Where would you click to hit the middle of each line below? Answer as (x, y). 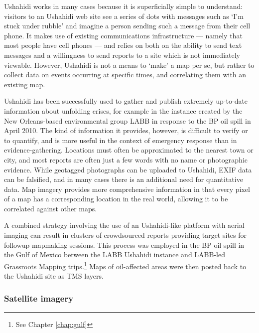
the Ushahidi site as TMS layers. (54, 276)
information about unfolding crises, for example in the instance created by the (123, 110)
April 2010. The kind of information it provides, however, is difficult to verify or (126, 130)
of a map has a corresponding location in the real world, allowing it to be (116, 199)
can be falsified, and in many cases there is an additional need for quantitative (124, 179)
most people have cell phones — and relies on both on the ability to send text (123, 45)
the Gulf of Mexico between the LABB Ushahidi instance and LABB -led (115, 254)
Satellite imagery (39, 298)
